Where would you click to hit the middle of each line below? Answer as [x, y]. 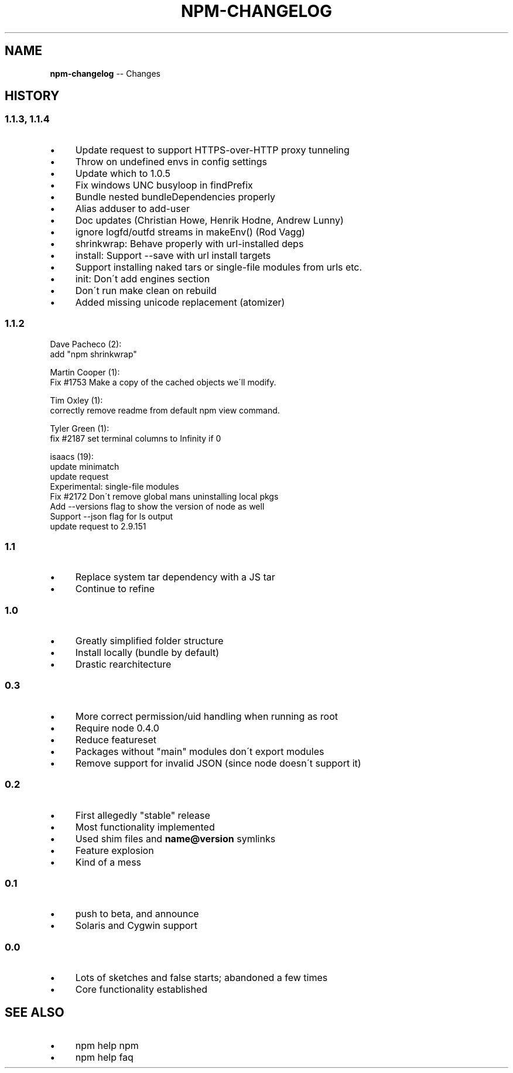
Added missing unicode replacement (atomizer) [180, 302]
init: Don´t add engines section [143, 278]
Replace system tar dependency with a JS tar [175, 577]
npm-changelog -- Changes [105, 73]
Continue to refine [115, 589]
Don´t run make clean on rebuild [146, 290]
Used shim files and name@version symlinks [175, 838]
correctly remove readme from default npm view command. [165, 410]
